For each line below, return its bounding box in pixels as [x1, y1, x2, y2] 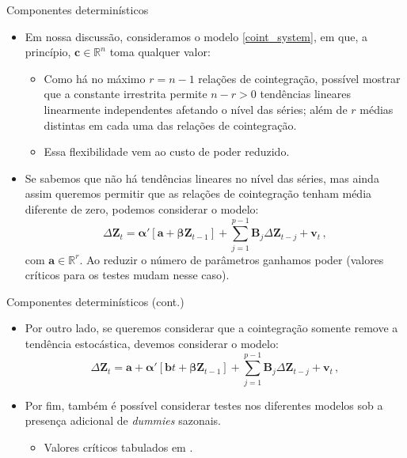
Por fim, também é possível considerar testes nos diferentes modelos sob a [25, 396, 383, 413]
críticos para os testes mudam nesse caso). [25, 267, 230, 283]
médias [359, 100, 394, 117]
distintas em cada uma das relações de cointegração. [44, 116, 297, 133]
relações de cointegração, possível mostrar [198, 70, 401, 86]
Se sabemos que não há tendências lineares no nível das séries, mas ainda [25, 169, 379, 186]
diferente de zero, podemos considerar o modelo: [25, 200, 259, 217]
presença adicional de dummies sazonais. [25, 412, 221, 429]
